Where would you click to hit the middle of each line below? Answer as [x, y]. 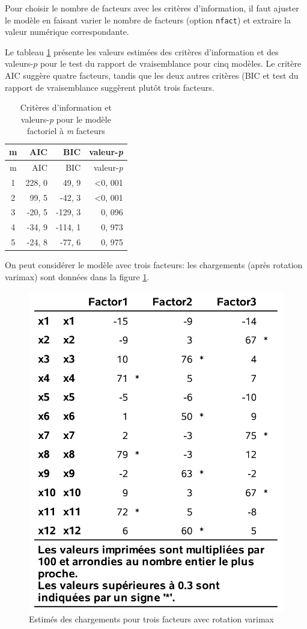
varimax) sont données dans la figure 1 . [77, 276]
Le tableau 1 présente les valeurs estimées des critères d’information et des [142, 51]
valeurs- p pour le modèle [66, 119]
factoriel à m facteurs [66, 131]
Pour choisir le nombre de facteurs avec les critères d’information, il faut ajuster [152, 8]
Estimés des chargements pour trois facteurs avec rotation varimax [152, 619]
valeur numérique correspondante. [67, 32]
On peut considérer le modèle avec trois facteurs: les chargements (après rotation [154, 265]
